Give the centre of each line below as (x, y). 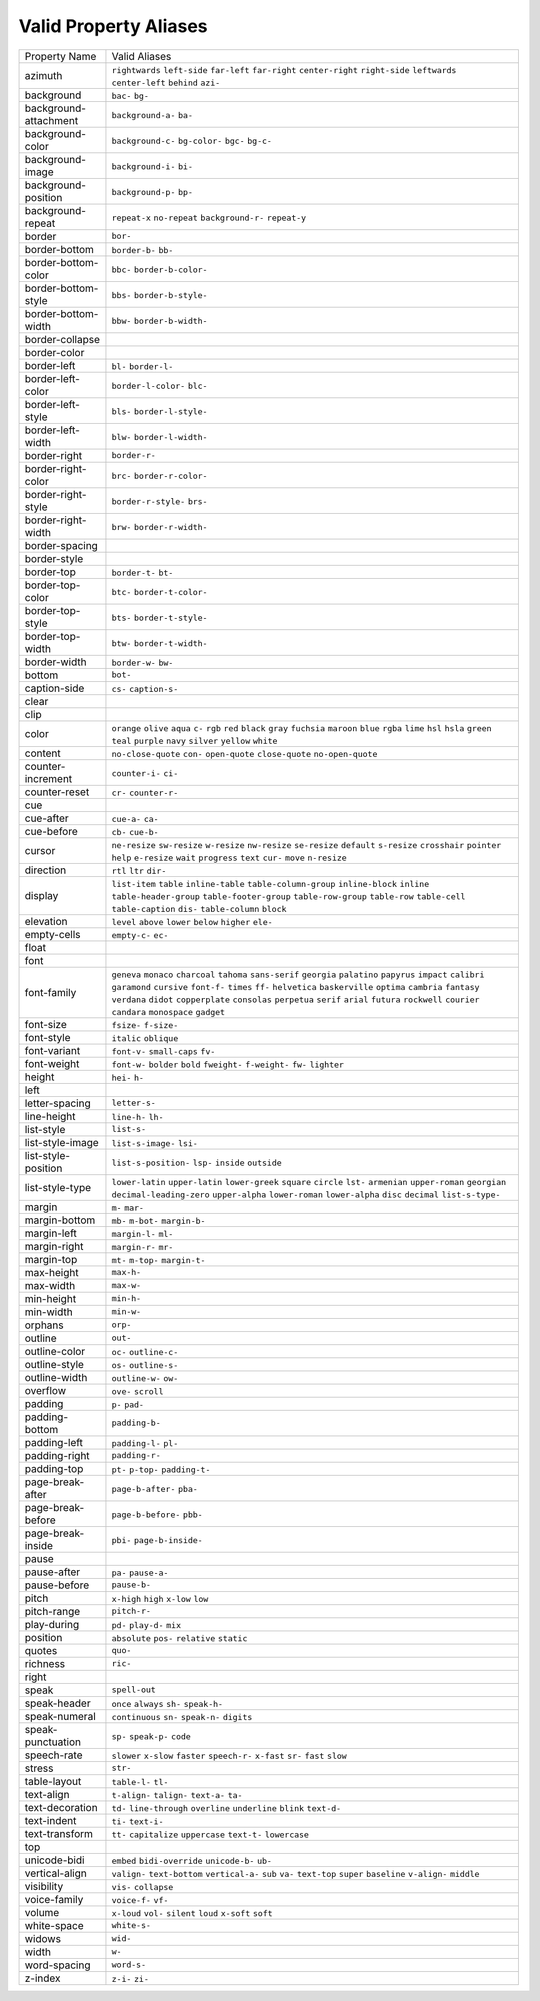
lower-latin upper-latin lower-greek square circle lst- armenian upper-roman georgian (309, 1181)
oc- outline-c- (145, 1351)
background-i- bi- (152, 166)
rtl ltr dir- (139, 870)
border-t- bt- (142, 572)
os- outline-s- (145, 1365)
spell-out (134, 1690)
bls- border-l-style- (159, 411)
